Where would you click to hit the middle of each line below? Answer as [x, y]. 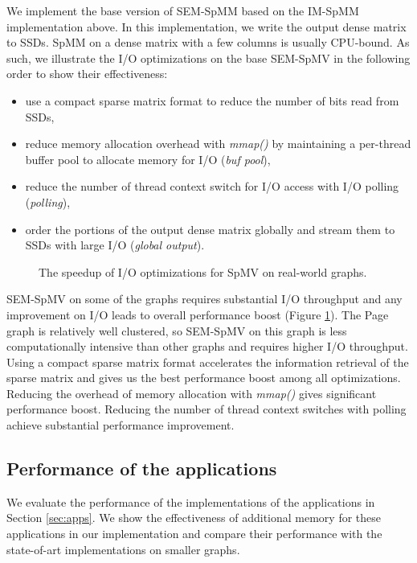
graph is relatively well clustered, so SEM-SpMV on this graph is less [177, 330]
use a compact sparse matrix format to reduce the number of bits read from [212, 100]
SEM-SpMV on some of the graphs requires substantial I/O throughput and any [204, 299]
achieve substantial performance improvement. [121, 425]
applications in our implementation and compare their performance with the [194, 534]
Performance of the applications [142, 468]
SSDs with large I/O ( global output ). [115, 245]
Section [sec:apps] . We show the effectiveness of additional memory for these [194, 518]
